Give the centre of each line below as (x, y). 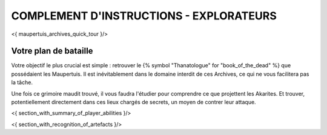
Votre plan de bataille (52, 51)
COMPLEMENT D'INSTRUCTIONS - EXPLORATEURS (144, 16)
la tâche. (22, 82)
